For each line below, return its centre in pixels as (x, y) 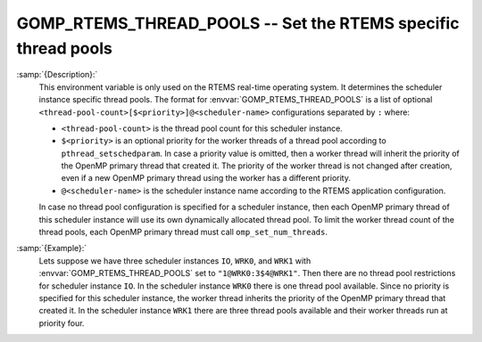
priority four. (62, 323)
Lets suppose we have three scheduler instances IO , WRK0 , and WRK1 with (175, 261)
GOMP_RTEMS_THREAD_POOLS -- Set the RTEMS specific (238, 23)
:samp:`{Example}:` (52, 248)
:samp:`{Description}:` (57, 75)
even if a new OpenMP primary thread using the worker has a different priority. (206, 178)
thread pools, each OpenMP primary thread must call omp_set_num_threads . (183, 232)
